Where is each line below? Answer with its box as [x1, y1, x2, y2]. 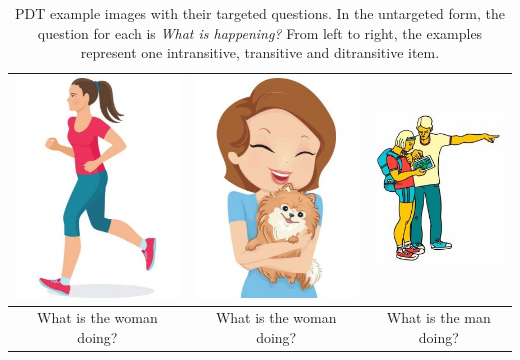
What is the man [386, 307, 491, 328]
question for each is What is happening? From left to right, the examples [37, 22, 483, 43]
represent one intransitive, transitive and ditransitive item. [80, 42, 440, 63]
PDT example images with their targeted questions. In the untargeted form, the [15, 3, 505, 23]
